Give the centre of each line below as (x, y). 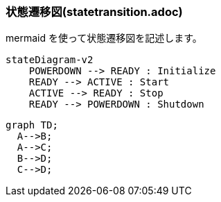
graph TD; (32, 125)
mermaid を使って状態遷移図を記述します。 (104, 38)
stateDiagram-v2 (50, 60)
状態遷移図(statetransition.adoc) (94, 12)
